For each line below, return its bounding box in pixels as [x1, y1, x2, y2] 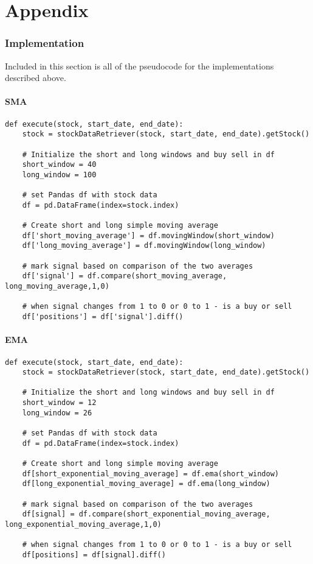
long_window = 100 [22, 170, 97, 179]
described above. [5, 71, 66, 84]
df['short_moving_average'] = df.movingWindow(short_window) [22, 231, 275, 240]
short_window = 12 [22, 398, 97, 407]
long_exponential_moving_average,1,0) [5, 520, 162, 529]
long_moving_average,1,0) [5, 282, 109, 291]
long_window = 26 [22, 408, 92, 417]
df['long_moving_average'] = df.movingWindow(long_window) [22, 241, 266, 250]
